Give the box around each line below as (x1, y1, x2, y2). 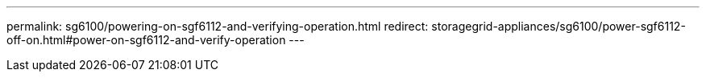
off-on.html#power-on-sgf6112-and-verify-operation (6, 33, 286, 47)
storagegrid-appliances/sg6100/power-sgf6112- (431, 19, 686, 33)
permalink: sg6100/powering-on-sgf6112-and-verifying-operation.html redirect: (6, 19, 429, 33)
